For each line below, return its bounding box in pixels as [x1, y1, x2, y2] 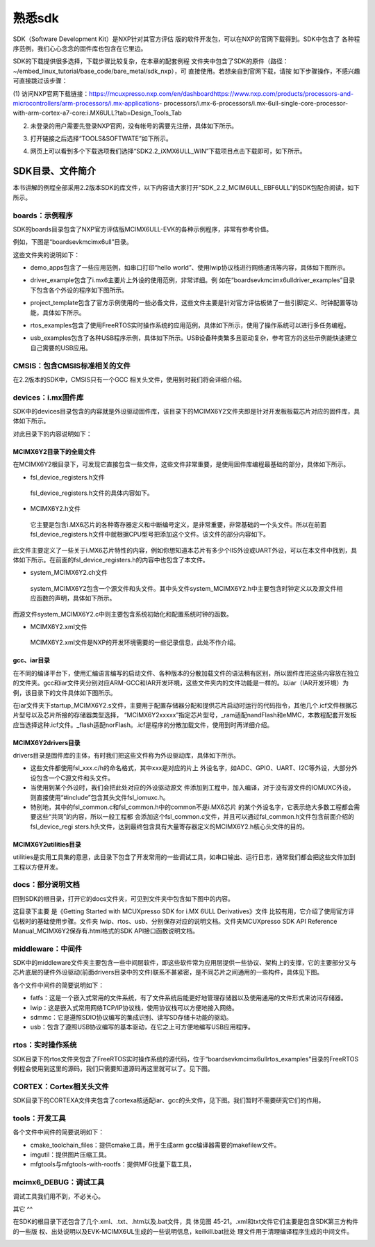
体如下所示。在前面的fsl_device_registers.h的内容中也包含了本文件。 [12, 555, 209, 564]
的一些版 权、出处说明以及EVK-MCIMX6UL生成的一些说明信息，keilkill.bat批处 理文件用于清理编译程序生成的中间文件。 [12, 1227, 353, 1235]
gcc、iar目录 [12, 656, 50, 665]
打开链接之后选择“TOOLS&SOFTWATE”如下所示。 [30, 134, 173, 142]
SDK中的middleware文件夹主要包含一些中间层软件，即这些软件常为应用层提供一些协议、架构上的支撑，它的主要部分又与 [12, 959, 357, 967]
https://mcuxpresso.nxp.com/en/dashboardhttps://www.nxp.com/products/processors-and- [88, 89, 354, 97]
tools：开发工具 [12, 1113, 66, 1123]
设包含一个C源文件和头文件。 [30, 774, 115, 782]
